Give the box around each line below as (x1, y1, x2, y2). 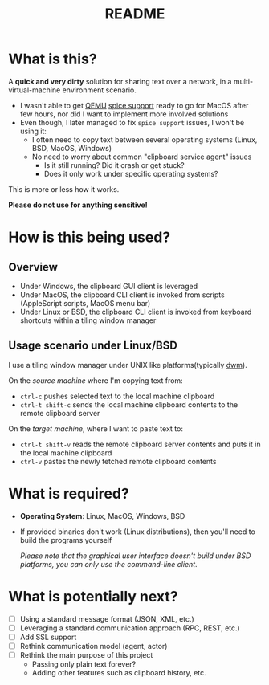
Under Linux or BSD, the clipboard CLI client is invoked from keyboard (19, 307, 252, 316)
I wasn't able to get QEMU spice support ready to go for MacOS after (19, 100, 249, 110)
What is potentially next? (8, 587, 178, 605)
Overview (8, 260, 59, 274)
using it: (19, 126, 47, 136)
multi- (233, 76, 254, 86)
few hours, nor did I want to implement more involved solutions (19, 109, 229, 119)
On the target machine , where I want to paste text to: (8, 423, 183, 434)
